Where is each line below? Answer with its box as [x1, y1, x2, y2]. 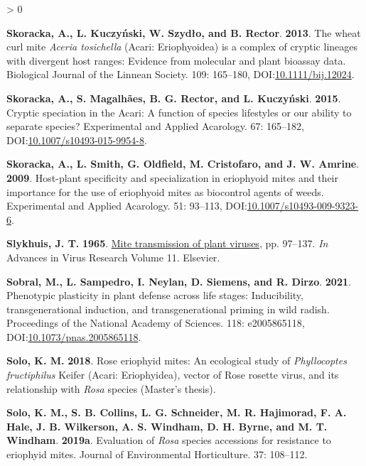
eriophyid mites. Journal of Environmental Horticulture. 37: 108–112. [6, 447, 308, 462]
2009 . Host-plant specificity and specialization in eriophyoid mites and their [6, 170, 338, 185]
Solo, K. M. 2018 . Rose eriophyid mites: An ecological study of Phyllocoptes [6, 353, 347, 368]
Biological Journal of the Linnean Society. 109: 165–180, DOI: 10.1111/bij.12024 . [6, 67, 355, 82]
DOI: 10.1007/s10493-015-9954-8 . [6, 132, 147, 147]
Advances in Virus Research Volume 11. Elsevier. [6, 249, 220, 264]
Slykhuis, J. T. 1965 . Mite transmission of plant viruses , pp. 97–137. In [6, 236, 328, 251]
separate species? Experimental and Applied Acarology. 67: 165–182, [6, 119, 304, 134]
